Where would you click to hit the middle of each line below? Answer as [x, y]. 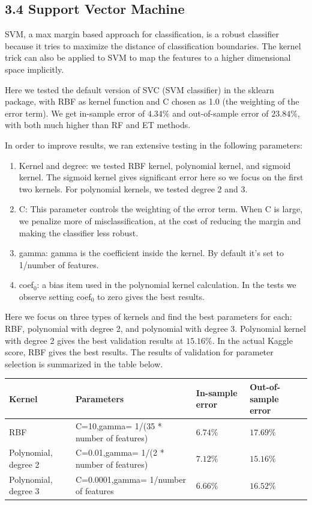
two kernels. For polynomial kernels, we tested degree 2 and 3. [133, 188]
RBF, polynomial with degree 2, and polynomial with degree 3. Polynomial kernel [155, 329]
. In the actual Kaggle [252, 340]
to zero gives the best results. [151, 296]
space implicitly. [34, 69]
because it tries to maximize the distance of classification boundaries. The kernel [153, 45]
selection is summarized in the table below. [84, 363]
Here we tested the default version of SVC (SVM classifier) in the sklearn [139, 89]
